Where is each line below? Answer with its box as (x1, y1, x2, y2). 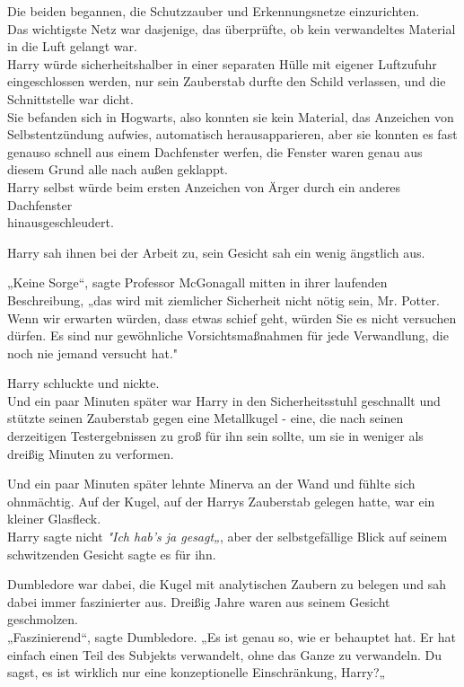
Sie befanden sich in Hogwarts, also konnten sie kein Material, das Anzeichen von (7, 107, 454, 126)
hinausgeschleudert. (7, 213, 114, 232)
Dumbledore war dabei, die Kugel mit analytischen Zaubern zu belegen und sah (7, 575, 446, 594)
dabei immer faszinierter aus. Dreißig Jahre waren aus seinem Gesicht (7, 592, 390, 611)
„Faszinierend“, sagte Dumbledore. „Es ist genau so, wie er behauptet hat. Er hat (7, 628, 456, 646)
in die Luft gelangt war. (7, 37, 137, 56)
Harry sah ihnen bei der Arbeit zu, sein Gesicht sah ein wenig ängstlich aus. (7, 242, 425, 261)
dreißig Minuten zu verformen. (7, 444, 174, 462)
